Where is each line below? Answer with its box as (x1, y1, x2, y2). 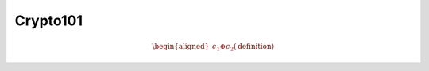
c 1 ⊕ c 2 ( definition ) (211, 42, 274, 53)
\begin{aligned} (152, 42, 210, 51)
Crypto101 (14, 12, 83, 29)
